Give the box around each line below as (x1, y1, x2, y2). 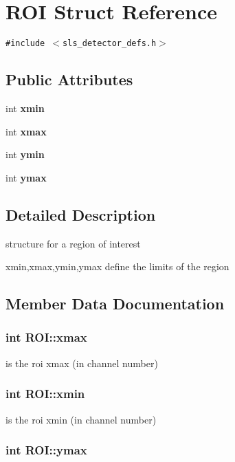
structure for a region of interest (5, 236, 141, 250)
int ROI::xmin (5, 385, 85, 402)
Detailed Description (5, 203, 156, 225)
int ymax (5, 170, 47, 184)
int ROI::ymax (5, 441, 87, 459)
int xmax (5, 124, 47, 138)
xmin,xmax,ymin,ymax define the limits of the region (5, 259, 230, 274)
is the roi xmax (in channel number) (5, 355, 158, 370)
